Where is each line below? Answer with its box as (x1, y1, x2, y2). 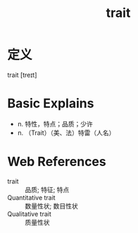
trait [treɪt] (7, 71, 37, 79)
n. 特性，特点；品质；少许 (17, 119, 94, 128)
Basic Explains (7, 95, 94, 112)
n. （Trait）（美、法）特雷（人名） (17, 129, 115, 137)
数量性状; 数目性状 (25, 201, 79, 210)
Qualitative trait (7, 210, 51, 218)
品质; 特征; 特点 (25, 185, 70, 193)
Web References (7, 154, 107, 170)
